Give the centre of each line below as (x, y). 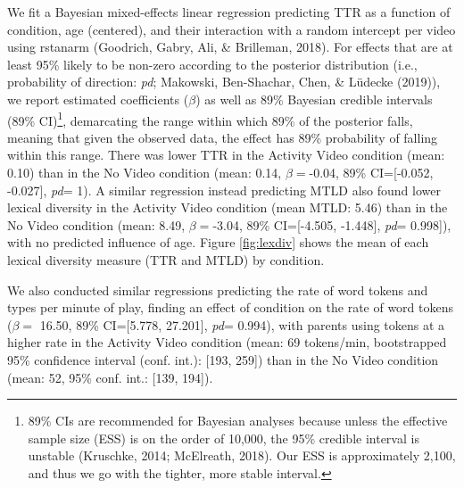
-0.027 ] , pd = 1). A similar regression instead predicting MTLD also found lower (224, 190)
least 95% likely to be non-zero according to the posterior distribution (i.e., (212, 64)
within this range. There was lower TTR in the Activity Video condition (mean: (226, 155)
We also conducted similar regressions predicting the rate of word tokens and (218, 289)
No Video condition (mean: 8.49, (96, 224)
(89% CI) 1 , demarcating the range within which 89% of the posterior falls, (210, 119)
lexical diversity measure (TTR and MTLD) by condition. (166, 259)
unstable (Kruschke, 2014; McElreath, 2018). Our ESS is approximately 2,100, (242, 455)
